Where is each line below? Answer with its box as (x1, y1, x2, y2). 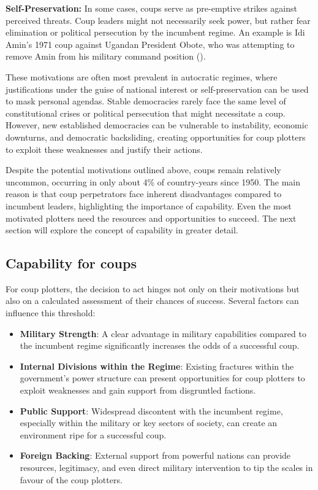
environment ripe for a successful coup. (20, 428, 167, 441)
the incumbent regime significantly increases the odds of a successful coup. (20, 339, 300, 352)
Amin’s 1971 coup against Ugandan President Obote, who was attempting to (6, 37, 295, 50)
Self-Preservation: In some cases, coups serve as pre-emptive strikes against (6, 2, 297, 14)
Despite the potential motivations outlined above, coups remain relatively (6, 163, 281, 176)
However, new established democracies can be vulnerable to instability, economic (6, 119, 308, 131)
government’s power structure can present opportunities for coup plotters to (20, 371, 305, 384)
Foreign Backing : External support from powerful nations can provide (20, 449, 291, 462)
